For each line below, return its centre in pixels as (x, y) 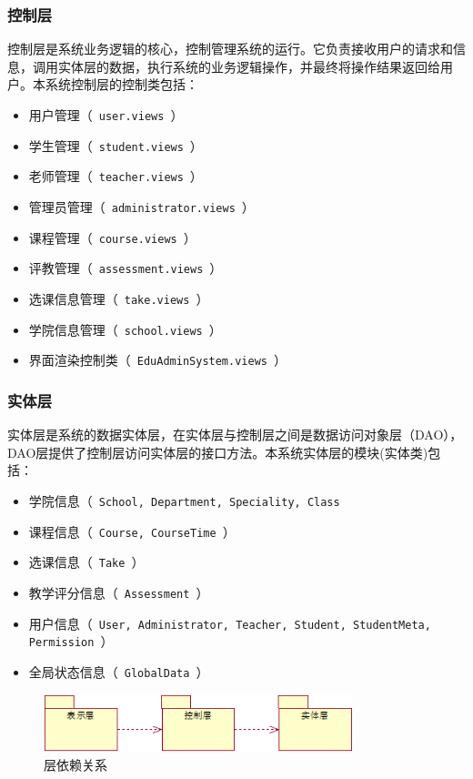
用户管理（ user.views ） (106, 115)
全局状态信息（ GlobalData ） (119, 671)
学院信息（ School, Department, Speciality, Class (184, 500)
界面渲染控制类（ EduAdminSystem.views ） (157, 360)
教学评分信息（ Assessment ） (119, 592)
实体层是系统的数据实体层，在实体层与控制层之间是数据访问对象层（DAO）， (235, 435)
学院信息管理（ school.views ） (125, 329)
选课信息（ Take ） (86, 562)
